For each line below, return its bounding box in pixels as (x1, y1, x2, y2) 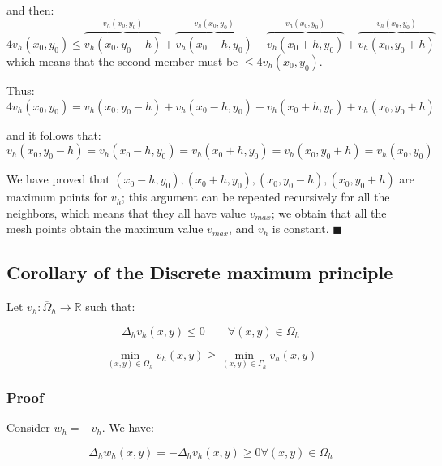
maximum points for (6, 188, 108, 205)
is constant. (272, 220, 329, 237)
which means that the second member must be (6, 53, 238, 70)
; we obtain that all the (271, 204, 387, 221)
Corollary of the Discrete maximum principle (6, 260, 393, 285)
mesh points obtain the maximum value (6, 220, 204, 237)
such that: (85, 298, 135, 315)
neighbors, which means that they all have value (6, 204, 246, 221)
